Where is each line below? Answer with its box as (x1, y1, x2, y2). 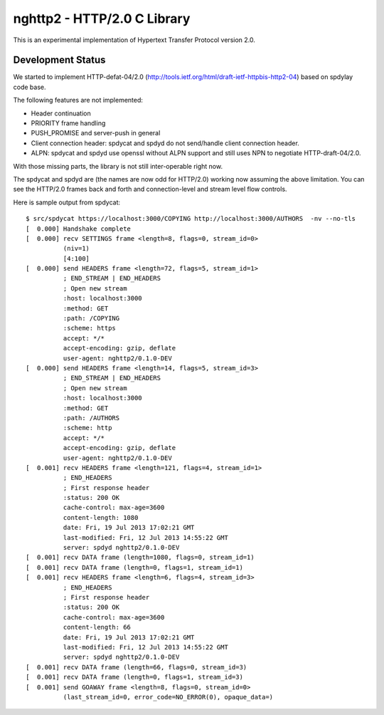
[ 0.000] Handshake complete (26, 224, 132, 233)
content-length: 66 (63, 623, 132, 632)
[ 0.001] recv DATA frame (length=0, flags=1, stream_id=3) (26, 673, 243, 682)
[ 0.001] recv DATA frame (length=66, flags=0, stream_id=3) (26, 663, 247, 671)
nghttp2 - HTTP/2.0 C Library (13, 11, 191, 26)
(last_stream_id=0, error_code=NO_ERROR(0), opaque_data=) (63, 693, 274, 701)
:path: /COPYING (63, 314, 120, 323)
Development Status (13, 54, 106, 66)
